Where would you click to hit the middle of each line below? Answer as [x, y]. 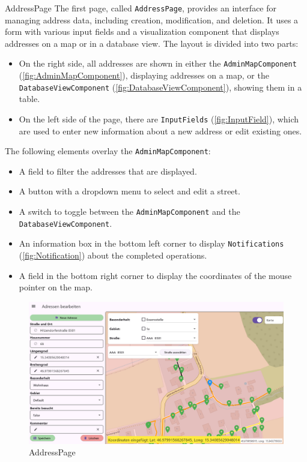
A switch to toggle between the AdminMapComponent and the [129, 211]
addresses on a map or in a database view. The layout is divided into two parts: [152, 43]
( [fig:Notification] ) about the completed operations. [113, 255]
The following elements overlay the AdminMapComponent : [108, 151]
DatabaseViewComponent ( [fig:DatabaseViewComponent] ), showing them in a [160, 87]
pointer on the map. [56, 287]
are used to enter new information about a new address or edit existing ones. [160, 130]
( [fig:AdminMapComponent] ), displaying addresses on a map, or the [144, 75]
